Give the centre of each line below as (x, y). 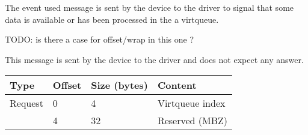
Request (26, 103)
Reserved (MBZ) (192, 121)
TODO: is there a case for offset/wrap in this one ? (100, 39)
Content (177, 85)
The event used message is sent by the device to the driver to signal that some (149, 7)
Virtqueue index (191, 103)
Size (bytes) (119, 85)
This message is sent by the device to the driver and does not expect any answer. (154, 59)
